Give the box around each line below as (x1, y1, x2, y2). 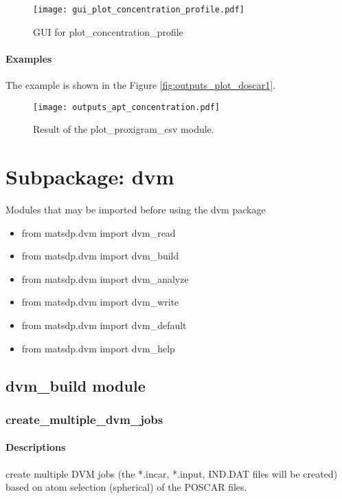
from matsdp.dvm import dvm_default (21, 317, 187, 332)
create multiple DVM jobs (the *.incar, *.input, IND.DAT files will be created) (5, 466, 338, 480)
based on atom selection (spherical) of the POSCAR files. (5, 480, 247, 494)
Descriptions (5, 440, 66, 454)
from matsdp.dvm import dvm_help (21, 341, 175, 355)
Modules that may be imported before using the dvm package (5, 202, 266, 217)
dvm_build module (5, 374, 146, 396)
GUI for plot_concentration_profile (33, 24, 183, 39)
